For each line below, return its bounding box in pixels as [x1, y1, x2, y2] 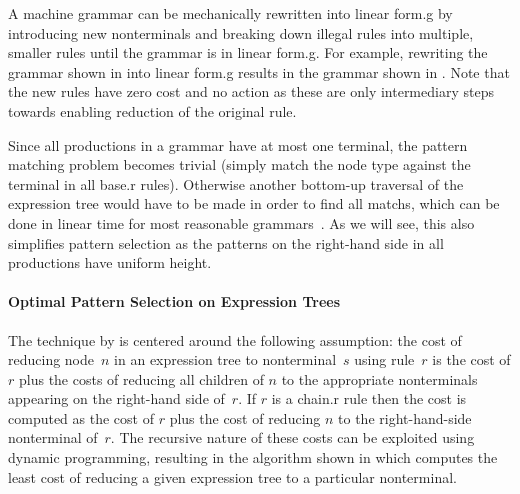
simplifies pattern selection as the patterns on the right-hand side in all [8, 232, 444, 253]
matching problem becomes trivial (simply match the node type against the [8, 154, 471, 175]
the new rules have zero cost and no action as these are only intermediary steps [8, 81, 494, 102]
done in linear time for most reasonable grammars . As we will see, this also [8, 212, 475, 233]
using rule [354, 349, 415, 370]
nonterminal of [8, 427, 98, 448]
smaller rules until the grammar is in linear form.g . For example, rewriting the [8, 42, 488, 63]
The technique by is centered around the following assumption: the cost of [8, 329, 462, 350]
